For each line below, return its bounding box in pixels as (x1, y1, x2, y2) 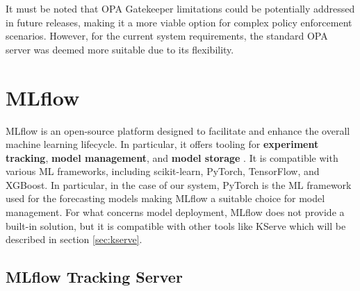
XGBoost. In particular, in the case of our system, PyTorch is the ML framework (6, 177, 352, 192)
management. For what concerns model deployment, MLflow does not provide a (6, 205, 345, 219)
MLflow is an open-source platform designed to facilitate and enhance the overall (6, 123, 350, 138)
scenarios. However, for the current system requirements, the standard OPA (6, 28, 328, 43)
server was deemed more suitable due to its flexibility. (6, 42, 234, 56)
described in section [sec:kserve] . (6, 232, 142, 247)
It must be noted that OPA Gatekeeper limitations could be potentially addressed (6, 1, 355, 15)
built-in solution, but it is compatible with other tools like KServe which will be (6, 218, 346, 233)
